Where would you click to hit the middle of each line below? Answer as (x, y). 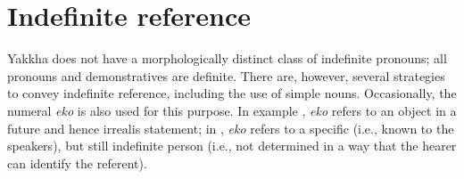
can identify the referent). (77, 163)
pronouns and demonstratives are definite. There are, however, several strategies (226, 75)
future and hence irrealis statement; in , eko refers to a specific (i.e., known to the (231, 128)
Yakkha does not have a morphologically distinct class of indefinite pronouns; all (227, 58)
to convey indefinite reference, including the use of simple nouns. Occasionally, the (232, 93)
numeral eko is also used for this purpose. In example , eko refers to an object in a (232, 110)
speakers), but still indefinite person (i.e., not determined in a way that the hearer (232, 146)
